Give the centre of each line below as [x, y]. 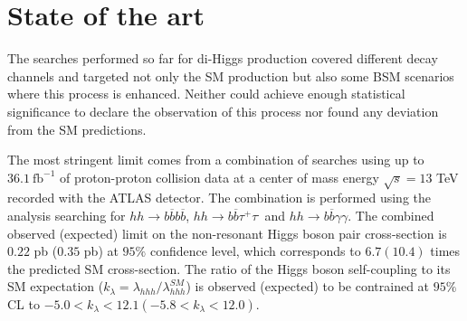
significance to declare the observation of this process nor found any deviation [223, 111]
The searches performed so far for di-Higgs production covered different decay [223, 58]
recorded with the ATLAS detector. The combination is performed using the [219, 198]
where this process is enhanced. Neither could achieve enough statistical [206, 94]
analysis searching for [67, 216]
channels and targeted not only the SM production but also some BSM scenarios [231, 76]
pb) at [101, 251]
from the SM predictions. [77, 129]
